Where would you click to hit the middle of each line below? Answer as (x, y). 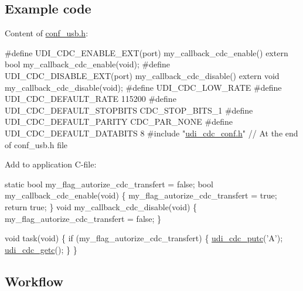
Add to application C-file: (51, 164)
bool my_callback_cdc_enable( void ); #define (87, 64)
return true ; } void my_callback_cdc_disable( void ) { (101, 206)
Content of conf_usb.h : (47, 33)
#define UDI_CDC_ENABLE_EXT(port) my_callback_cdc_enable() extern (147, 52)
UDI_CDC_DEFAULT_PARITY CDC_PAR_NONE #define (119, 121)
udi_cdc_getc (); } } (41, 249)
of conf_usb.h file (36, 144)
